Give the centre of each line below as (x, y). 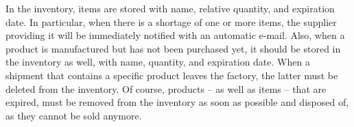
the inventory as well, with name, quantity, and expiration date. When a (158, 62)
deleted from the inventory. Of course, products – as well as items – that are (166, 88)
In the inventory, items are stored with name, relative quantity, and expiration (170, 8)
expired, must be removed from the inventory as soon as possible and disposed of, (177, 102)
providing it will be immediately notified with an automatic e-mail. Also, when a (175, 35)
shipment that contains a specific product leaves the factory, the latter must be (172, 75)
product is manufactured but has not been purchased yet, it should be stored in (173, 48)
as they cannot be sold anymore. (74, 115)
